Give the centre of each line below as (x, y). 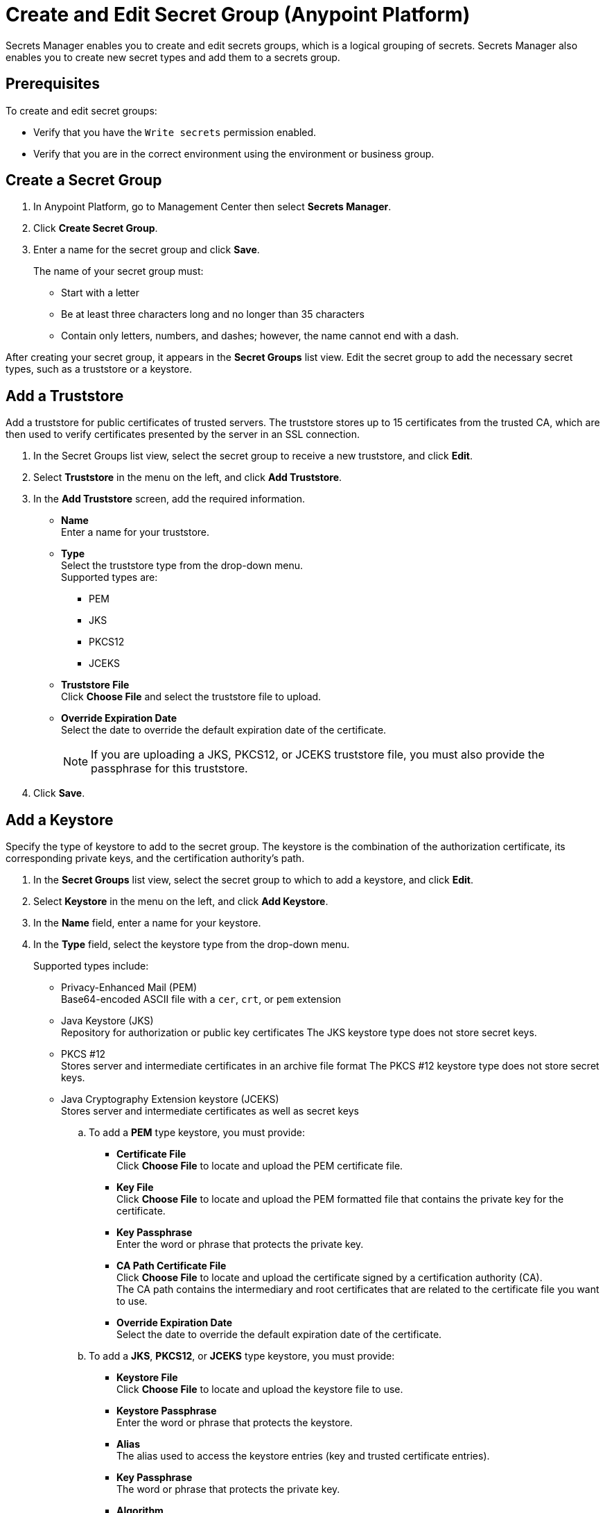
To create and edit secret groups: (81, 110)
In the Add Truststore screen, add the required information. (169, 499)
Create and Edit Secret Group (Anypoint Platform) (238, 15)
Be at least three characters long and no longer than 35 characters (213, 314)
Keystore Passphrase (167, 1411)
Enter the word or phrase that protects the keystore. (235, 1423)
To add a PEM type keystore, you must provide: (197, 1133)
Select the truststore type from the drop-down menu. (182, 566)
